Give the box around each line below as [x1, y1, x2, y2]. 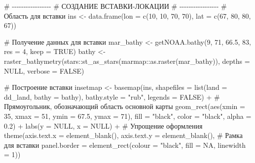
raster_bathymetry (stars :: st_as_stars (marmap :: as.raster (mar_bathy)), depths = [4, 55, 250, 66]
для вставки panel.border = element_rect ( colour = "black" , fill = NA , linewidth [4, 139, 246, 150]
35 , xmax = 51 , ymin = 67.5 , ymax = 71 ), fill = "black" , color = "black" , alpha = [4, 110, 252, 121]
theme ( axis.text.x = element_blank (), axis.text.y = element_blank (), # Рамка [4, 130, 243, 140]
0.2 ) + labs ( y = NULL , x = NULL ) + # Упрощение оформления [4, 120, 203, 131]
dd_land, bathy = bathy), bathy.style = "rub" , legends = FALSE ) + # [4, 91, 220, 102]
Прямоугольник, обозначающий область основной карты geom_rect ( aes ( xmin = [4, 101, 245, 111]
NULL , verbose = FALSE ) [4, 65, 84, 76]
